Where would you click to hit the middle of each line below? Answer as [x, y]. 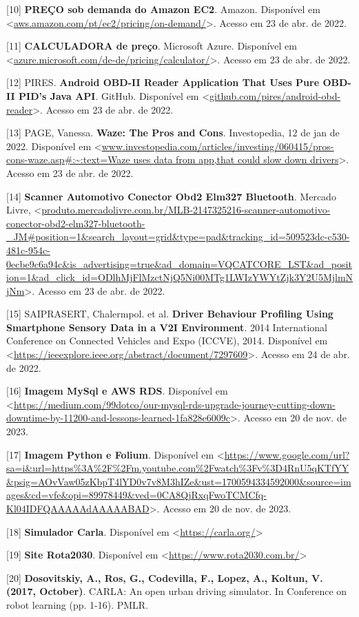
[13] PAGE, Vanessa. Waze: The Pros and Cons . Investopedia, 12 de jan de [173, 133]
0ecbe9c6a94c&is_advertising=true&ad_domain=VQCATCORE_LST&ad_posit [179, 263]
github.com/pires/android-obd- [275, 95]
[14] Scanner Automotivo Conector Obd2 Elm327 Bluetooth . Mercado [171, 196]
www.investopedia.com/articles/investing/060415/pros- [218, 146]
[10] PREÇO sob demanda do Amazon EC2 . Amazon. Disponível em [163, 9]
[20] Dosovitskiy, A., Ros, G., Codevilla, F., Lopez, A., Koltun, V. [165, 577]
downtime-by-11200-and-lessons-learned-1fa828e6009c [118, 418]
